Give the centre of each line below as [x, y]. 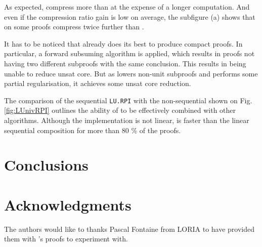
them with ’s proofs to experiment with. [66, 239]
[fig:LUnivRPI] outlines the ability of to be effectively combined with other [120, 110]
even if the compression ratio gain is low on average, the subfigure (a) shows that [130, 16]
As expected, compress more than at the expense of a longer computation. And [127, 7]
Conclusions [46, 165]
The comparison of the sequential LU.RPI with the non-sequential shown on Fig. [128, 100]
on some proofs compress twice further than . [74, 27]
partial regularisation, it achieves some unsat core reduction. [98, 83]
